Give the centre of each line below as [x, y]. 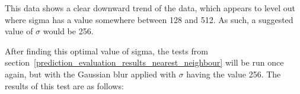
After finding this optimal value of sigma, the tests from [106, 51]
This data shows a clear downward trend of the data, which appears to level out [150, 8]
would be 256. [68, 31]
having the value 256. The [234, 74]
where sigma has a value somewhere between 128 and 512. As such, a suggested [149, 19]
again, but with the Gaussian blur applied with [90, 74]
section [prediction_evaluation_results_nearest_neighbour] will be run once [144, 62]
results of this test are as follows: [64, 85]
